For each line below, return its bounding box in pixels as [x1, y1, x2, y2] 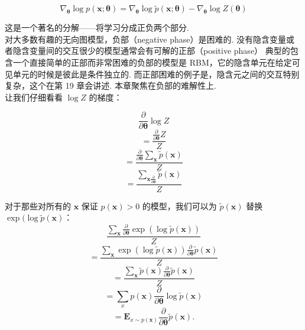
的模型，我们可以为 [142, 199, 217, 212]
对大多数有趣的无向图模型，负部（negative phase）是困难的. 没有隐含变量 [5, 33, 287, 45]
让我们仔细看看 [5, 90, 63, 103]
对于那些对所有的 [5, 199, 71, 212]
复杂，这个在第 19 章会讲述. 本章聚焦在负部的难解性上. [5, 79, 216, 92]
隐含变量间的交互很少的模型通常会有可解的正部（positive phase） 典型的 [12, 44, 290, 57]
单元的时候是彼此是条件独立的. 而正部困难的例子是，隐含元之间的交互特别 [12, 67, 300, 80]
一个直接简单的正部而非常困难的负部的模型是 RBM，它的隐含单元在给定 [12, 56, 292, 68]
